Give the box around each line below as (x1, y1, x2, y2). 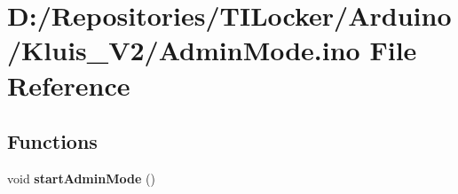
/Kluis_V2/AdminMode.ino (7, 32, 360, 68)
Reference (7, 66, 130, 103)
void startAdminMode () (7, 168, 155, 187)
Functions (7, 128, 98, 155)
